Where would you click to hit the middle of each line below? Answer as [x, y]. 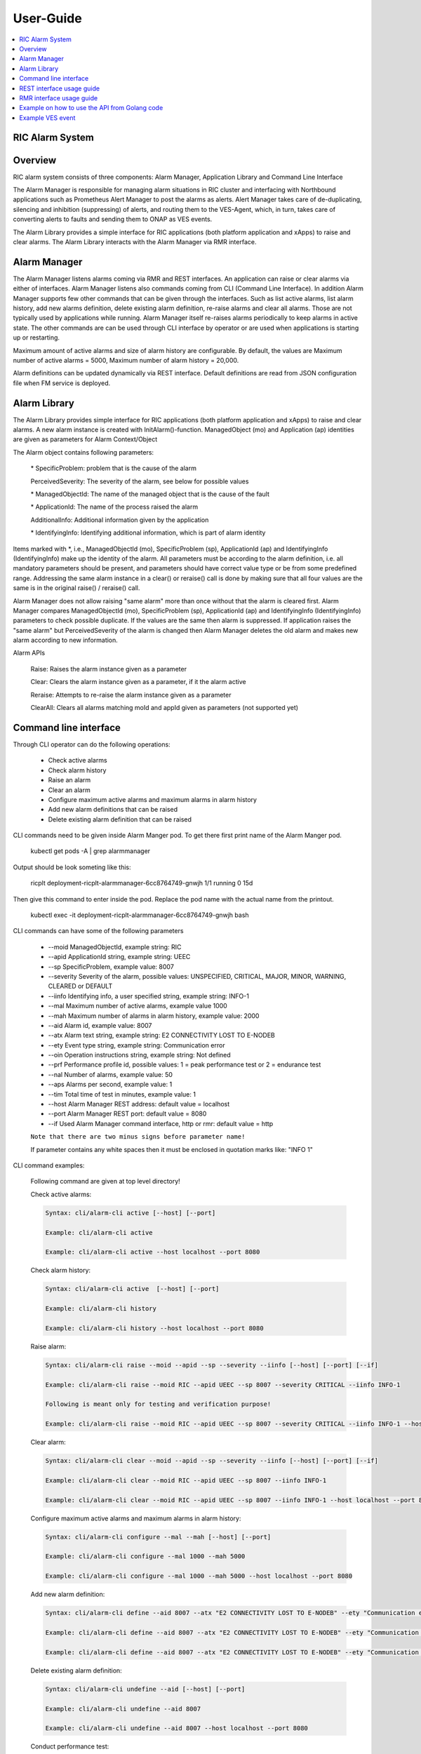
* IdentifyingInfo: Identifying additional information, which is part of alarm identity [148, 533]
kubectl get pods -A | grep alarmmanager [91, 851]
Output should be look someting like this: [72, 867]
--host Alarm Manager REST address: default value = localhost [139, 1104]
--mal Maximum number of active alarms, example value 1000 [138, 1006]
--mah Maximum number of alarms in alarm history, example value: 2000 [154, 1016]
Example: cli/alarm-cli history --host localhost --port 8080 [154, 1328]
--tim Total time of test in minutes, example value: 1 [122, 1094]
